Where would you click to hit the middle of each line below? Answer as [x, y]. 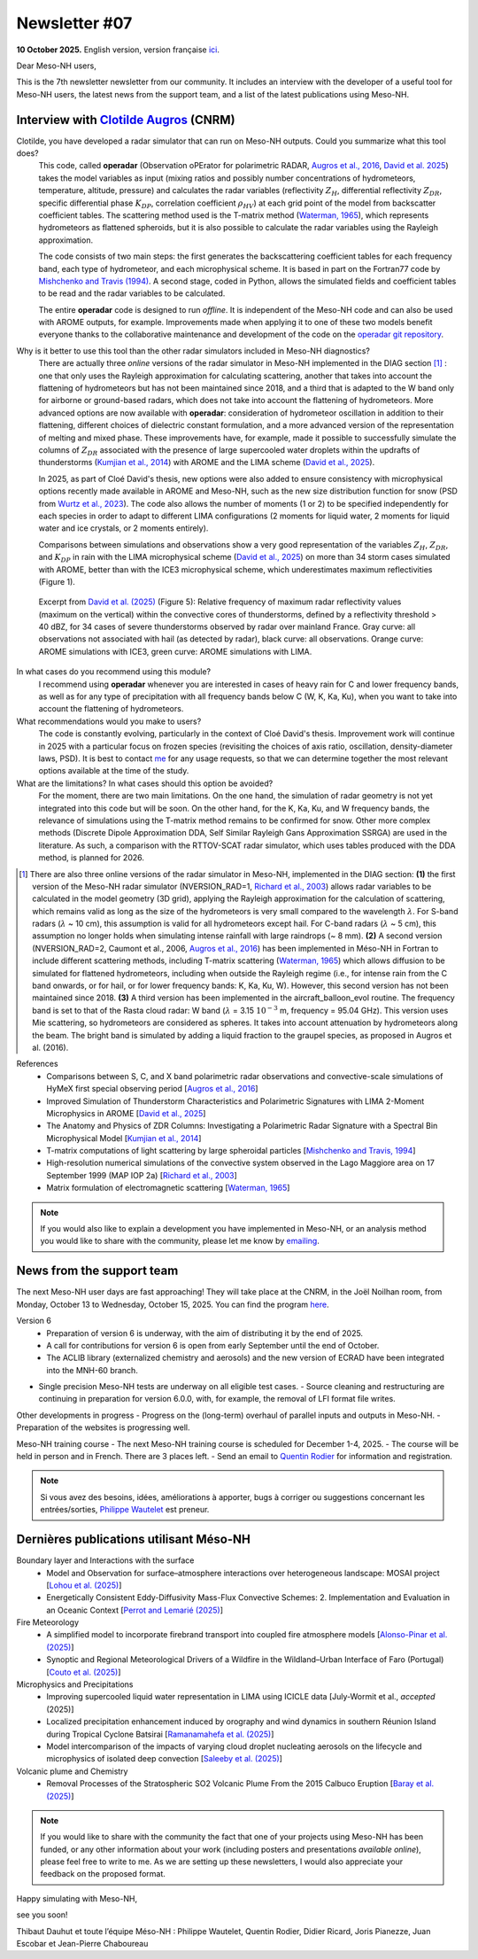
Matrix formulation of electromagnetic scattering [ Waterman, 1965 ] [168, 1188]
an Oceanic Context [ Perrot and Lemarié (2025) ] [135, 1610]
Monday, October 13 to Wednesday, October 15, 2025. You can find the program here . [173, 1304]
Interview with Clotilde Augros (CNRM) [126, 120]
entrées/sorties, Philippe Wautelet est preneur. [125, 1510]
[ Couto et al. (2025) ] [84, 1672]
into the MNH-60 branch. [93, 1370]
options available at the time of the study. [114, 771]
